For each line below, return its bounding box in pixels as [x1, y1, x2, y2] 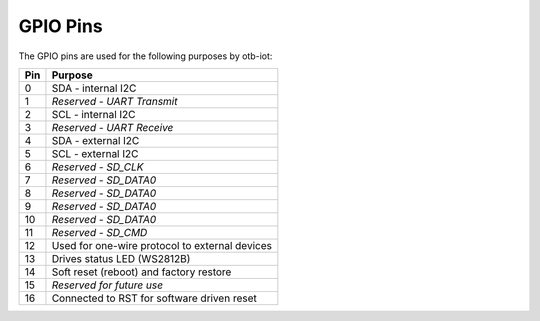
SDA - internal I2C [51, 81, 137, 95]
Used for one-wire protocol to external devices [51, 238, 272, 252]
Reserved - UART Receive [51, 120, 174, 134]
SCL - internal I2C [51, 107, 136, 121]
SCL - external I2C [51, 146, 139, 160]
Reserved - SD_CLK [51, 160, 144, 174]
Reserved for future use [51, 278, 164, 292]
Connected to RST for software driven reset [51, 291, 257, 305]
